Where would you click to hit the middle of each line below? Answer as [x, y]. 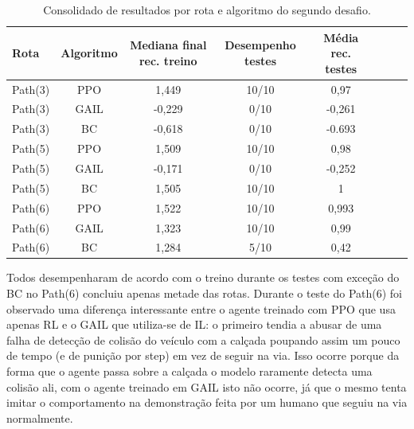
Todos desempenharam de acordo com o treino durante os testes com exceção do [203, 277]
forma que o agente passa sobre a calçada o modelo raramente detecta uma [189, 371]
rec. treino [168, 60]
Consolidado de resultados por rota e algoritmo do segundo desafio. [207, 10]
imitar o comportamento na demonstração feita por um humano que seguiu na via [207, 402]
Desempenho [260, 45]
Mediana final [168, 45]
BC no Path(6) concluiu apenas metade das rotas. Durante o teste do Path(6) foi [204, 293]
